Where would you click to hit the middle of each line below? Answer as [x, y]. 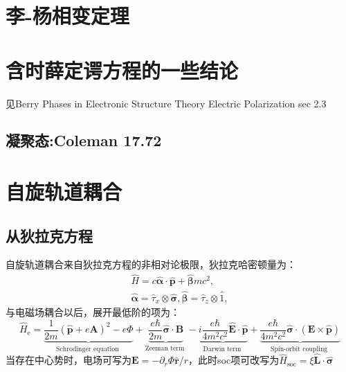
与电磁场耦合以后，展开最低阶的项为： [93, 312]
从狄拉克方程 [49, 235]
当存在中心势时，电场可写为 [69, 360]
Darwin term [222, 349]
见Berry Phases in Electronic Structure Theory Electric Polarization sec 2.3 [166, 103]
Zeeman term [165, 348]
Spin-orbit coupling [299, 349]
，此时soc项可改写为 [234, 360]
